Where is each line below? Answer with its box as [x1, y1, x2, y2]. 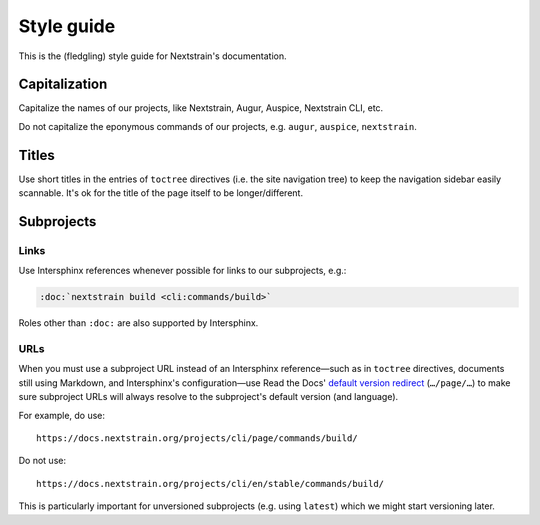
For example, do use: [18, 409, 105, 421]
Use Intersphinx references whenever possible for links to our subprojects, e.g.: [18, 265, 347, 277]
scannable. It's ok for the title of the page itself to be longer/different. [18, 187, 304, 199]
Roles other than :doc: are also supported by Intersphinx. [18, 317, 259, 329]
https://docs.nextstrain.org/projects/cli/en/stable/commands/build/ [36, 478, 385, 489]
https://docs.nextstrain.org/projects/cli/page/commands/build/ [36, 432, 359, 444]
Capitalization [18, 76, 108, 93]
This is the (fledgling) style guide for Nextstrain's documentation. [18, 50, 287, 62]
